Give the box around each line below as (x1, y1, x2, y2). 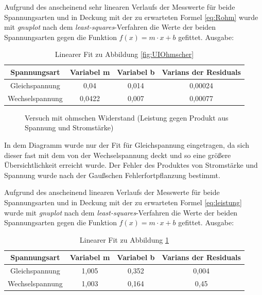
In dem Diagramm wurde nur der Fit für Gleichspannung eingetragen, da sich (4, 139, 250, 150)
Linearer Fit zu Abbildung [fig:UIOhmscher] (55, 49, 194, 60)
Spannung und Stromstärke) (25, 122, 114, 133)
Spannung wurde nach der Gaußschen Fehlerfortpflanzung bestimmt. (4, 169, 220, 180)
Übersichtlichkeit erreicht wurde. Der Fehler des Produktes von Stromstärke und (4, 160, 258, 170)
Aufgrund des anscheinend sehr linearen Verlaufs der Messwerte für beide (4, 2, 235, 12)
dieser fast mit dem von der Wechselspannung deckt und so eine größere (4, 149, 231, 160)
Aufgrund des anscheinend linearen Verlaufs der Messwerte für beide (4, 187, 220, 198)
